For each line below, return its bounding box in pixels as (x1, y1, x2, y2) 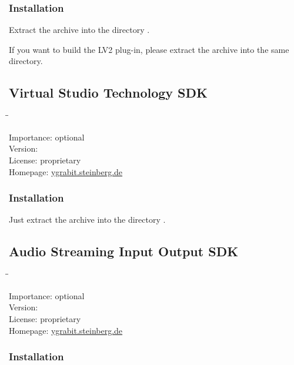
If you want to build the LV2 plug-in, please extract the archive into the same (9, 43, 289, 55)
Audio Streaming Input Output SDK (9, 242, 239, 260)
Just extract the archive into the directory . (9, 213, 166, 226)
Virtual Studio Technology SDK (9, 83, 208, 102)
